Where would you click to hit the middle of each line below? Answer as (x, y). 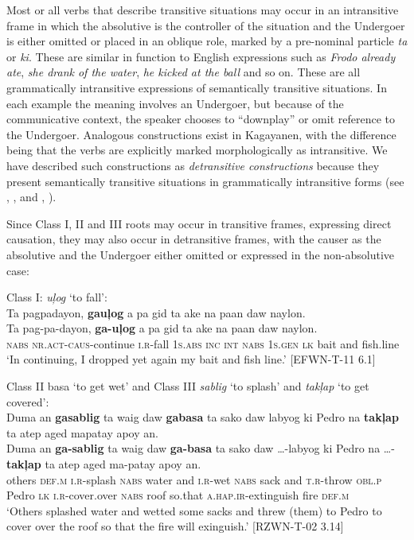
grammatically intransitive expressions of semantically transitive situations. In (197, 87)
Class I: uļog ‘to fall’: (57, 297)
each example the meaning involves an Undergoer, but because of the (175, 103)
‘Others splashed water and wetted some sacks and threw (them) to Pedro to (194, 510)
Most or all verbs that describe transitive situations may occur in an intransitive (203, 10)
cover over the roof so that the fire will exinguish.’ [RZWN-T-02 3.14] (175, 526)
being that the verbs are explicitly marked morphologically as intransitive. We (197, 150)
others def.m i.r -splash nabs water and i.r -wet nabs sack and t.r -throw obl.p (194, 479)
